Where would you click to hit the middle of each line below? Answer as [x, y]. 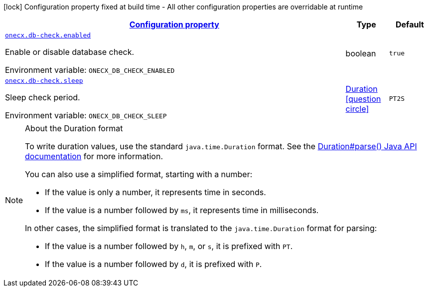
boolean [361, 53]
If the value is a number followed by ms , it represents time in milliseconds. [182, 210]
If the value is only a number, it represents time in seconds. [155, 192]
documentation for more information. [94, 156]
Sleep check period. [43, 97]
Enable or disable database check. [70, 52]
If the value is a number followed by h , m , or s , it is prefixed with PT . [169, 246]
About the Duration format [74, 128]
